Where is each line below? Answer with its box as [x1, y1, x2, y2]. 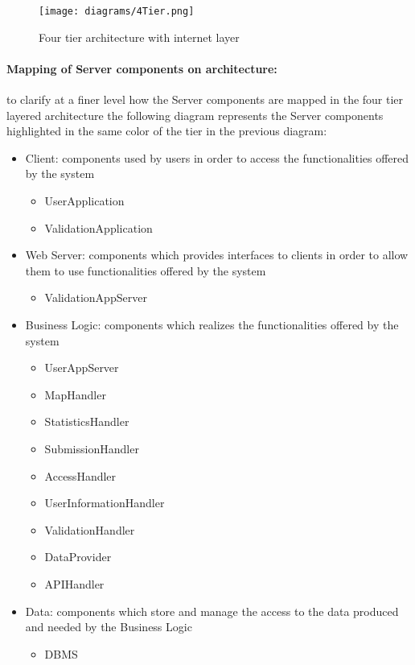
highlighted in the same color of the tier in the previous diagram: [6, 122, 327, 139]
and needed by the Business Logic [25, 618, 192, 635]
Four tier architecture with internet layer [39, 28, 240, 45]
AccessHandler [44, 467, 117, 484]
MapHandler [44, 386, 106, 403]
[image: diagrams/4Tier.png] [39, 6, 195, 17]
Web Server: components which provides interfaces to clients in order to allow [25, 246, 409, 263]
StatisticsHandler [44, 413, 129, 430]
